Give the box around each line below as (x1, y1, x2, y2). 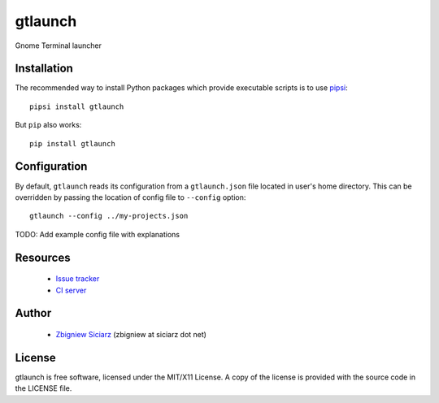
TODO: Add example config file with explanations (15, 229, 180, 239)
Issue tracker (55, 274, 100, 284)
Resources (15, 250, 71, 264)
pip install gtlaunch (29, 139, 115, 148)
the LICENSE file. (15, 383, 72, 393)
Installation (15, 62, 73, 76)
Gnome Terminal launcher (15, 41, 102, 50)
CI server (55, 285, 87, 295)
